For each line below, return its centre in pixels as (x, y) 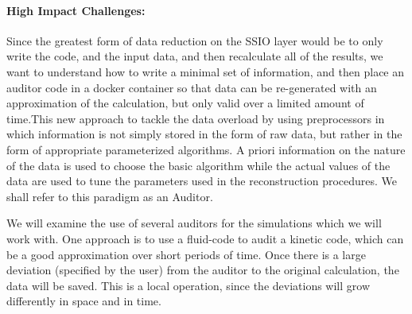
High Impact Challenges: (76, 10)
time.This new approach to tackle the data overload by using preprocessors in (196, 118)
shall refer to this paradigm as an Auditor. (110, 196)
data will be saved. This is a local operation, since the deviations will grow (189, 285)
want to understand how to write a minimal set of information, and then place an (206, 71)
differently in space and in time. (84, 301)
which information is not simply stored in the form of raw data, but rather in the (204, 134)
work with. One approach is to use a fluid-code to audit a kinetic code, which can (205, 238)
